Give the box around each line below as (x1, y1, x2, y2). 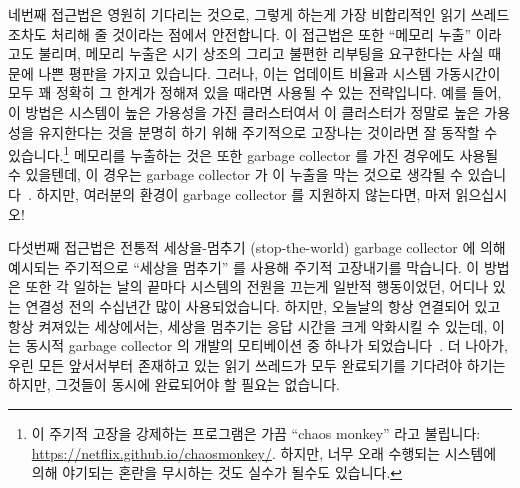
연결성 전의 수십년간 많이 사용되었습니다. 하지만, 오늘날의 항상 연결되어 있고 (25, 295, 501, 316)
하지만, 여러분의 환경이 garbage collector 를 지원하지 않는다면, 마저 (36, 184, 451, 204)
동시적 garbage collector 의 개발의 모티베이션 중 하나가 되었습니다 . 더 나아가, (25, 335, 508, 356)
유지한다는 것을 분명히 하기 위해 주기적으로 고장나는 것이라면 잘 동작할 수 (38, 121, 498, 142)
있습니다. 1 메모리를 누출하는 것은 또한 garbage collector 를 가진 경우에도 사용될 (8, 142, 499, 165)
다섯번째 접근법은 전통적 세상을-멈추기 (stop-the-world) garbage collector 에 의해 (8, 237, 506, 258)
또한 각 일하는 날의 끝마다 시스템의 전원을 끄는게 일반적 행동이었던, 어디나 (25, 276, 489, 297)
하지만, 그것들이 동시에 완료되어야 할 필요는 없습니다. (8, 374, 340, 395)
